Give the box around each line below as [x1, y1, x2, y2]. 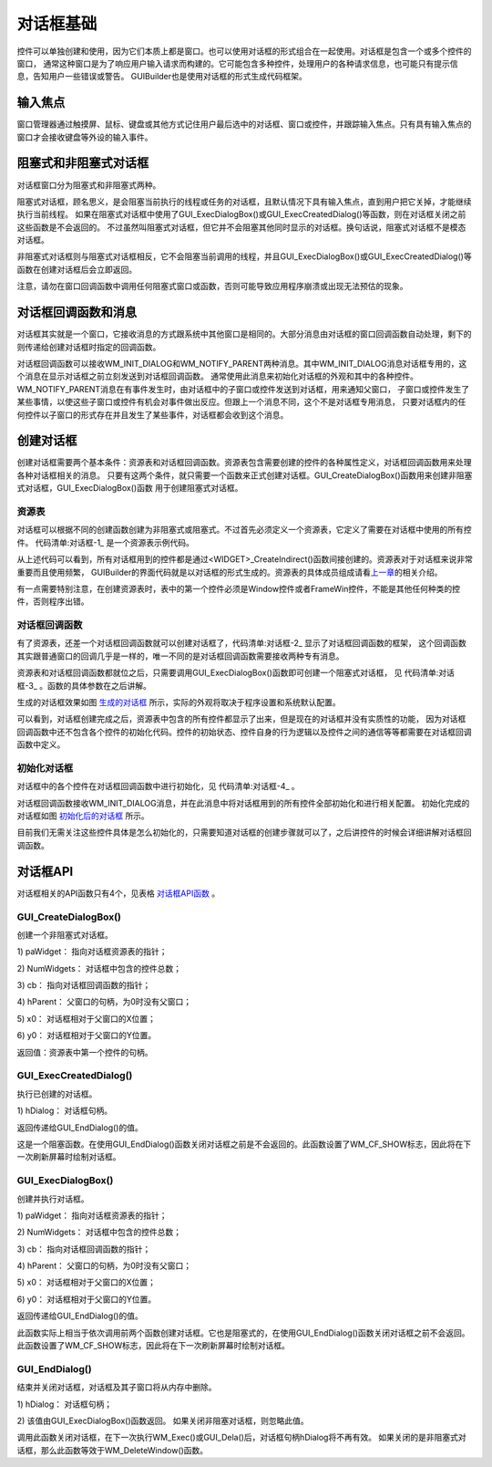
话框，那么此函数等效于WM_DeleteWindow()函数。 [16, 1444, 209, 1455]
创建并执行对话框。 [16, 1193, 89, 1204]
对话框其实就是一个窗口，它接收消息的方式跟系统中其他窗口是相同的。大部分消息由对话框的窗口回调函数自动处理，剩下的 [16, 328, 472, 339]
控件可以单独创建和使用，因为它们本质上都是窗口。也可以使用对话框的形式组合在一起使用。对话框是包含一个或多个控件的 [16, 46, 472, 57]
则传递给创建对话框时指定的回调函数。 [16, 341, 161, 352]
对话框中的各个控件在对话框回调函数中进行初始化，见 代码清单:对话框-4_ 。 [16, 781, 300, 792]
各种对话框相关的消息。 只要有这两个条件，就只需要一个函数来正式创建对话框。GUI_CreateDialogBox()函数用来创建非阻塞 [16, 470, 473, 481]
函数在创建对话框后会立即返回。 [16, 264, 137, 275]
